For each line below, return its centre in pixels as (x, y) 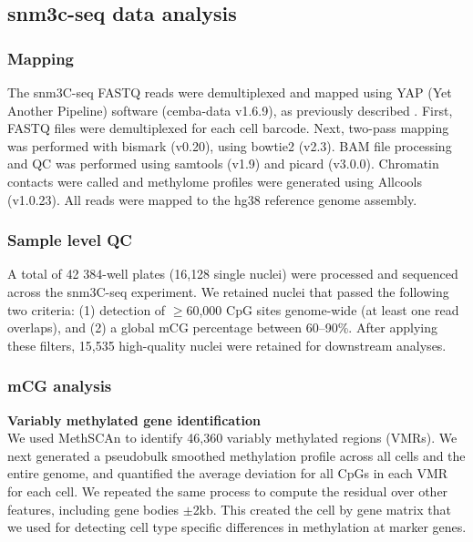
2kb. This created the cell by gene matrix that (322, 509)
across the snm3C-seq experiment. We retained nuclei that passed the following (228, 291)
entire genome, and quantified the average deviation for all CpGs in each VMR (228, 473)
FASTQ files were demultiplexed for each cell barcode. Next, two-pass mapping (228, 128)
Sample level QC (70, 240)
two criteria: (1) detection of (87, 309)
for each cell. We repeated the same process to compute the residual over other (228, 491)
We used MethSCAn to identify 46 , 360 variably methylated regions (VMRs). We (232, 438)
